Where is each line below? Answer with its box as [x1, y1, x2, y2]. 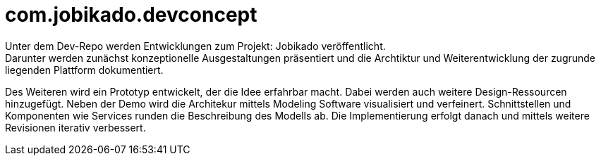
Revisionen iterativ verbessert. [5, 121, 146, 134]
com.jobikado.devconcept [5, 3, 257, 27]
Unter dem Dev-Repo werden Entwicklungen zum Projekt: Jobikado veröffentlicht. [5, 39, 386, 52]
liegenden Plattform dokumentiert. [5, 63, 164, 76]
